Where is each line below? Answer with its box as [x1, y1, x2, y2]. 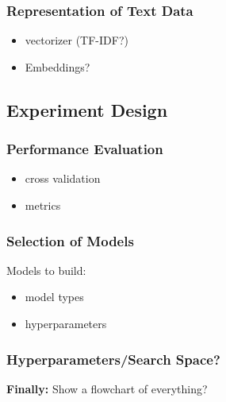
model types [25, 288, 84, 305]
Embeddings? [25, 58, 90, 75]
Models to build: [6, 261, 86, 278]
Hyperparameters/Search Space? [6, 349, 220, 369]
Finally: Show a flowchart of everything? [6, 380, 208, 396]
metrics [25, 197, 61, 213]
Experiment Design [6, 97, 168, 122]
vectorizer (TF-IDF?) [25, 32, 128, 48]
